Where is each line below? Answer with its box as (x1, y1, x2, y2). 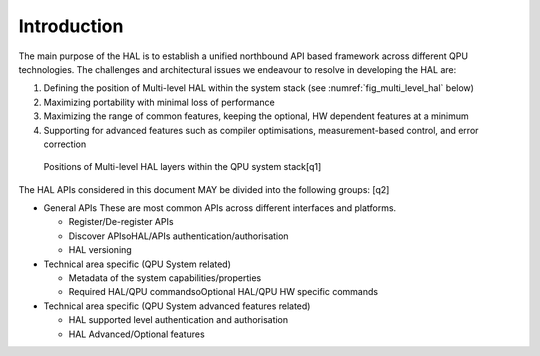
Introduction (18, 15, 124, 37)
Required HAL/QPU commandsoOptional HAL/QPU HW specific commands (68, 286, 379, 298)
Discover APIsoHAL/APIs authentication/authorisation (68, 230, 289, 242)
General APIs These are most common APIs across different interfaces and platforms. (43, 202, 397, 214)
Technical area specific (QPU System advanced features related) (43, 300, 311, 312)
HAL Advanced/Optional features (68, 328, 205, 340)
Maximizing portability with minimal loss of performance (43, 96, 275, 108)
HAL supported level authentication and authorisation (68, 314, 289, 326)
